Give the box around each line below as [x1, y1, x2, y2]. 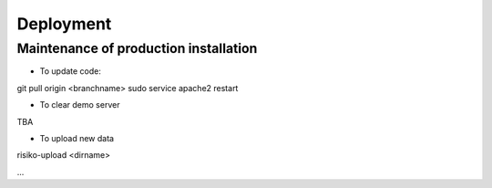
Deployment [16, 14, 112, 34]
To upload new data [39, 132, 114, 143]
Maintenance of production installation [16, 40, 258, 57]
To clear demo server [39, 99, 120, 110]
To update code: [39, 66, 102, 77]
